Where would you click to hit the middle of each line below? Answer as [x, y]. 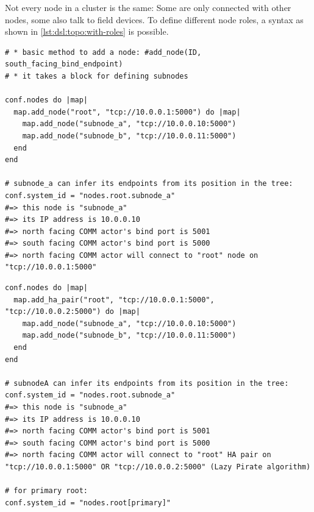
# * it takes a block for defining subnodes [97, 76]
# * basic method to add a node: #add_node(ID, [103, 52]
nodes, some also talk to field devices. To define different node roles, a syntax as [154, 19]
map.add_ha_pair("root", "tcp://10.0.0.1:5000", [114, 300]
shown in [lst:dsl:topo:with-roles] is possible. [87, 31]
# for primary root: [47, 491]
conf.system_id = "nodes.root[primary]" [88, 503]
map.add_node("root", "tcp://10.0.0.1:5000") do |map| [127, 112]
